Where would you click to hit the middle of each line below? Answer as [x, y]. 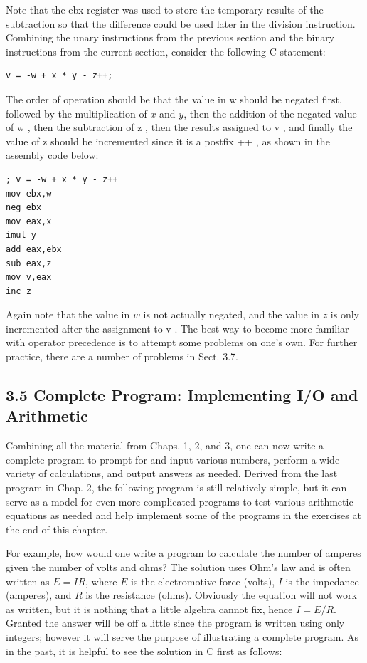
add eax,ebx [34, 249]
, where [101, 581]
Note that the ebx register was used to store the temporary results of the [165, 9]
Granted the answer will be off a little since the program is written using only [175, 623]
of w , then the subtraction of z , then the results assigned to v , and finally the [179, 127]
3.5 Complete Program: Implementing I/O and [182, 395]
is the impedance [322, 581]
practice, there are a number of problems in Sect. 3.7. [122, 356]
